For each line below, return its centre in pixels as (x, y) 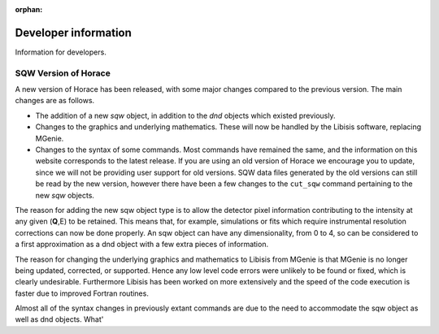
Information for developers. (61, 52)
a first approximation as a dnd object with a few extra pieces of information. (141, 245)
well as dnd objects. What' (59, 319)
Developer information (73, 33)
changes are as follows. (55, 101)
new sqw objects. (65, 195)
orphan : (29, 9)
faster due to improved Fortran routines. (82, 293)
